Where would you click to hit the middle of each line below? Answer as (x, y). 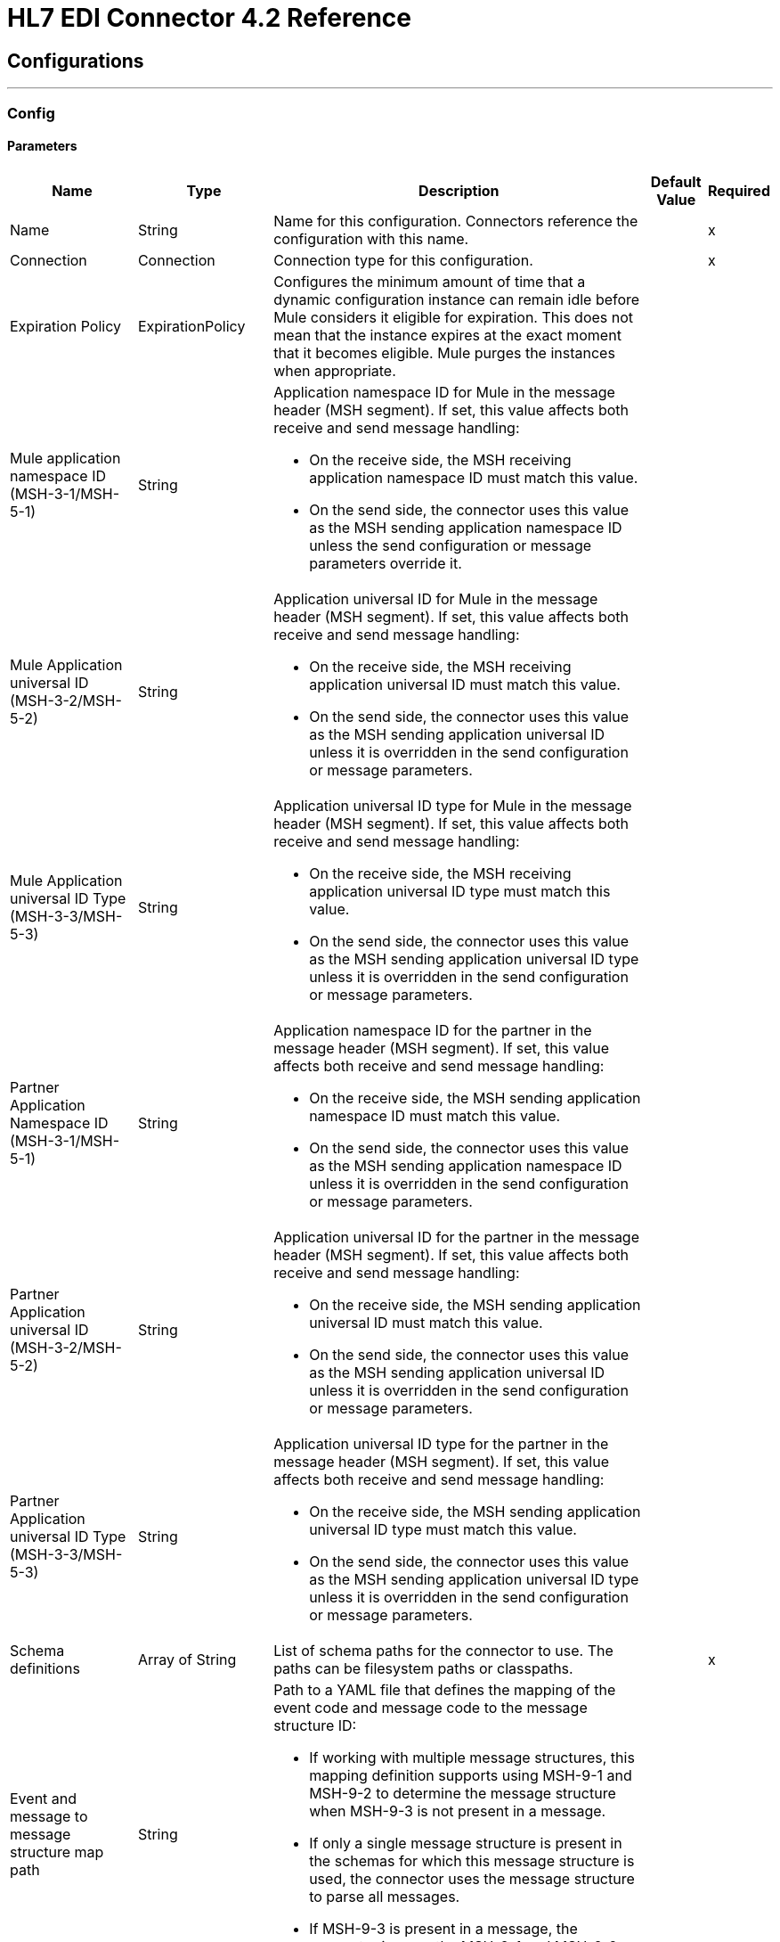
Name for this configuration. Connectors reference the (456, 221)
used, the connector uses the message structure (472, 1878)
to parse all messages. (385, 1896)
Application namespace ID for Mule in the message (444, 392)
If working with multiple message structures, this (472, 1757)
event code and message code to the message (431, 1707)
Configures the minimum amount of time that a (430, 281)
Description (459, 190)
